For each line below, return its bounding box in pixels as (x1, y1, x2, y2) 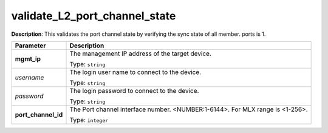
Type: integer (69, 115, 109, 124)
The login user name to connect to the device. (69, 67, 202, 76)
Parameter (15, 41, 46, 50)
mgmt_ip (15, 55, 41, 63)
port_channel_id (15, 110, 63, 118)
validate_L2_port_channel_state (11, 9, 176, 22)
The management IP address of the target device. (69, 49, 212, 58)
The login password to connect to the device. (69, 86, 199, 95)
